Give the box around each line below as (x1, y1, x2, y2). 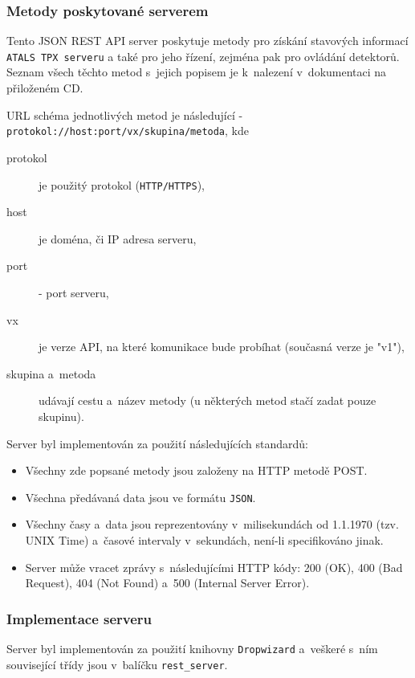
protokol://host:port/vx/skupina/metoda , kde (6, 122, 249, 139)
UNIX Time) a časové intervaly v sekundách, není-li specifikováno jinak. (25, 531, 384, 548)
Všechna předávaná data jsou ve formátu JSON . (25, 488, 256, 505)
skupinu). (39, 407, 84, 424)
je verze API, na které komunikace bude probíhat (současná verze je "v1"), (39, 338, 405, 355)
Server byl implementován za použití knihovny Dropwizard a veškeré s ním (6, 639, 378, 656)
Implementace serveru (6, 608, 153, 628)
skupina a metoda (6, 365, 96, 382)
